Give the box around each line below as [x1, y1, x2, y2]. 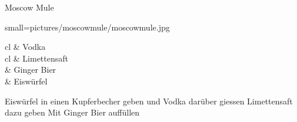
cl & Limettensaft [5, 52, 68, 64]
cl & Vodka [5, 40, 46, 53]
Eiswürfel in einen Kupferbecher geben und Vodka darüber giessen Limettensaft [5, 94, 293, 107]
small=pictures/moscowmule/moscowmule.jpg [5, 21, 170, 33]
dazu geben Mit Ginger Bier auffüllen [5, 106, 140, 118]
